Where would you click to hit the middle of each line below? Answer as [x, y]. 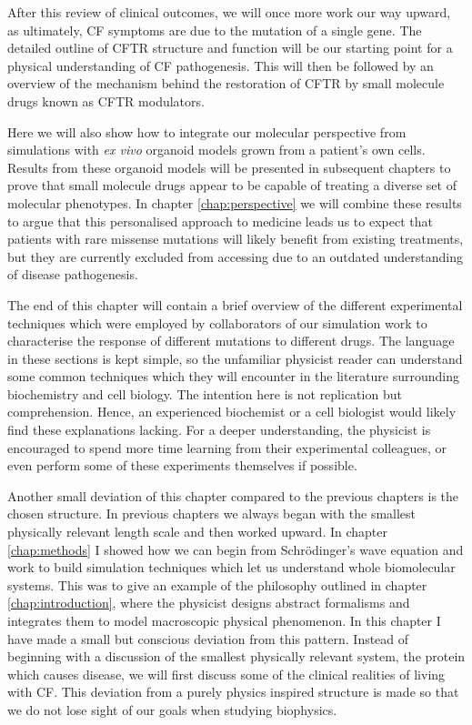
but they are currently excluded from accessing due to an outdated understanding [235, 256]
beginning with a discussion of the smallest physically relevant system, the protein [236, 656]
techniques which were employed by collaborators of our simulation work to [217, 322]
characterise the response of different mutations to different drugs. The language [231, 341]
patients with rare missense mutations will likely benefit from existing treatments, [236, 239]
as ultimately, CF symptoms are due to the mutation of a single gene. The [215, 30]
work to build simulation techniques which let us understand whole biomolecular [231, 567]
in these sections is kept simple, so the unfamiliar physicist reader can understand [235, 358]
